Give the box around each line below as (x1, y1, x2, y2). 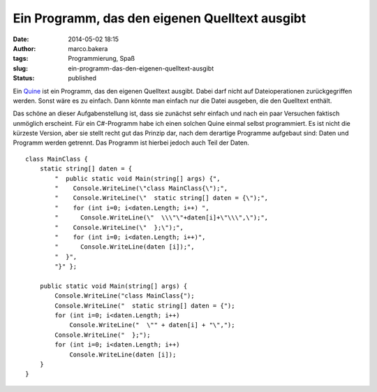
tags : (13, 55, 29, 63)
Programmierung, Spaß (68, 55, 135, 63)
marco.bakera (68, 44, 108, 52)
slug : (13, 64, 28, 73)
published (68, 74, 97, 82)
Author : (13, 44, 36, 52)
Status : (13, 74, 35, 82)
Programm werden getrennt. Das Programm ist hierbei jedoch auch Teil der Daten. (13, 138, 249, 147)
